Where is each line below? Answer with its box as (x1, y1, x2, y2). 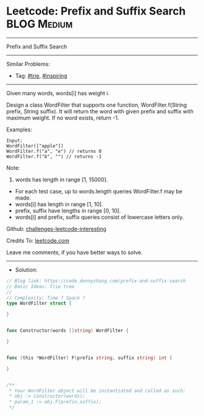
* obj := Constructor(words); (8, 393, 86, 400)
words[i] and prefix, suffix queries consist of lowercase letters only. (15, 213, 184, 221)
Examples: (6, 126, 32, 133)
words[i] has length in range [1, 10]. (15, 200, 103, 207)
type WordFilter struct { (6, 300, 72, 307)
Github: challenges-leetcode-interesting (6, 225, 106, 232)
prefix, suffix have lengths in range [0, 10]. (15, 207, 121, 214)
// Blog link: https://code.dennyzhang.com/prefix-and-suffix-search (6, 278, 186, 284)
